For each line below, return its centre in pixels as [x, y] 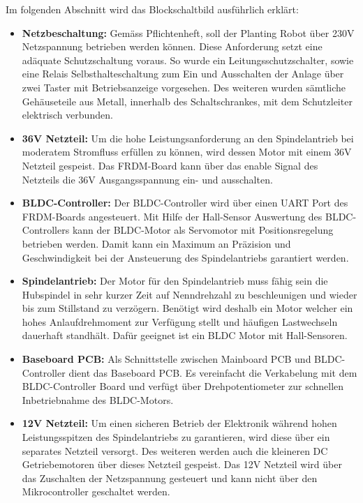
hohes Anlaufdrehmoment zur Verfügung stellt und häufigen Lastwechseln [180, 321]
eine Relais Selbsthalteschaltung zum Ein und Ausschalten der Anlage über [183, 74]
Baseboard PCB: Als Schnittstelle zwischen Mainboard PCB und [166, 359]
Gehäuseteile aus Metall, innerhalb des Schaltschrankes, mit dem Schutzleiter [187, 101]
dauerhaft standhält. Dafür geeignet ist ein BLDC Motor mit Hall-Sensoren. [185, 335]
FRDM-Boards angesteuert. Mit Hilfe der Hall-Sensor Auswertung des [172, 216]
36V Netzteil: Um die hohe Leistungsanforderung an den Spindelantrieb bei [188, 138]
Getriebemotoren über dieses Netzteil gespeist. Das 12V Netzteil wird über [182, 464]
